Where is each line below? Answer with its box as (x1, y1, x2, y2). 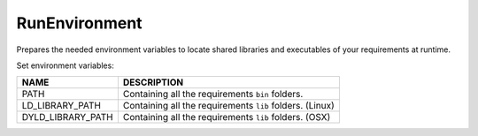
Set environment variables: (16, 60, 114, 71)
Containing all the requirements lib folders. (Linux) (122, 100, 335, 112)
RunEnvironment (16, 13, 143, 33)
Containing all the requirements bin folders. (122, 88, 304, 101)
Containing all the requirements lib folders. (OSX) (122, 111, 331, 124)
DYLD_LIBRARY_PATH (21, 111, 114, 124)
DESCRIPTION (122, 76, 184, 88)
